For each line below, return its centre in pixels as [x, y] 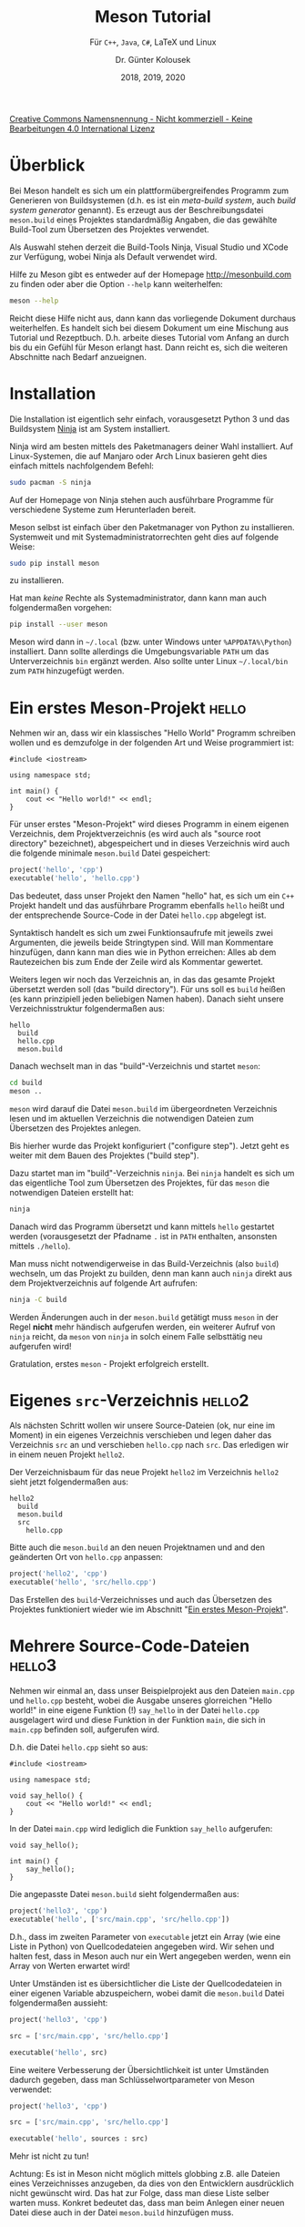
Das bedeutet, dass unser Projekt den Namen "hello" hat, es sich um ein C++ [152, 896]
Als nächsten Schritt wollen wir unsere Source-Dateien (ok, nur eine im [142, 1426]
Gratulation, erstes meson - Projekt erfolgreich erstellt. [109, 1363]
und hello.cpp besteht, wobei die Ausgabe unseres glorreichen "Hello [141, 1700]
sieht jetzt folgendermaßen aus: [69, 1482]
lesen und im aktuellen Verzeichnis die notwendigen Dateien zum [132, 1118]
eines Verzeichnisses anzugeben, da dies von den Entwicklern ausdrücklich [152, 2183]
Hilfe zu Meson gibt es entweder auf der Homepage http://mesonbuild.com [151, 274]
